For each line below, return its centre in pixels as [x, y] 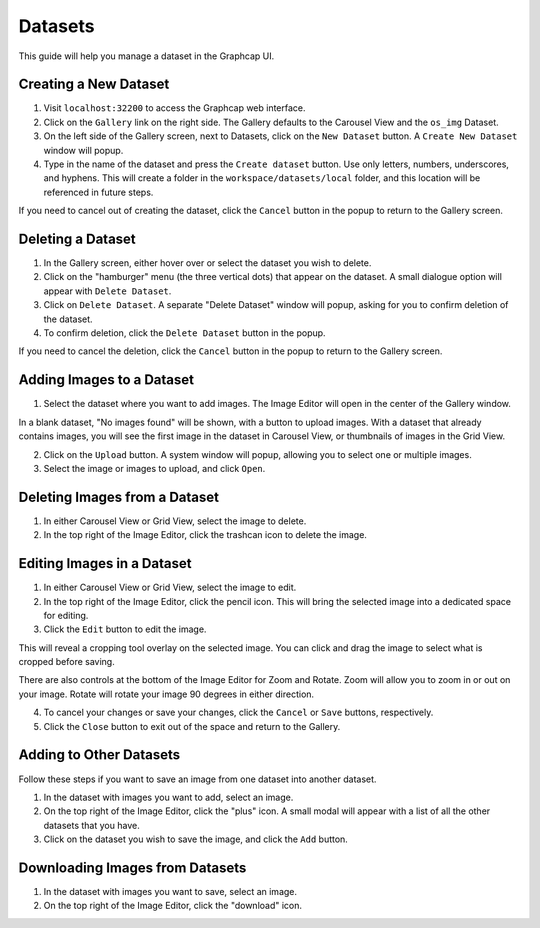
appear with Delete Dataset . [107, 291]
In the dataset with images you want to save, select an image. [170, 891]
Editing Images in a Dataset [105, 563]
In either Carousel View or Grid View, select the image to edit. [170, 587]
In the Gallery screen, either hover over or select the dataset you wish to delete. [207, 263]
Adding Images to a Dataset [106, 380]
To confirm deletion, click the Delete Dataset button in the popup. [184, 333]
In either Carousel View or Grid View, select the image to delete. [175, 521]
